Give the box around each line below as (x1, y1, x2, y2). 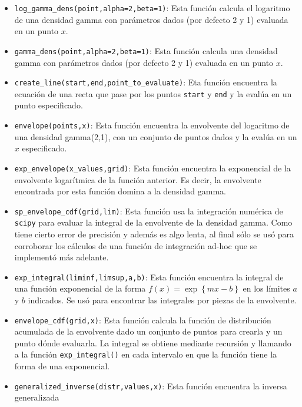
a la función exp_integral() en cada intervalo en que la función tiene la (14, 348, 277, 360)
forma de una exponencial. (14, 360, 110, 372)
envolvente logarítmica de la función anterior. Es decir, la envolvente (14, 173, 261, 186)
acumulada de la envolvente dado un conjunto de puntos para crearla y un (14, 325, 283, 337)
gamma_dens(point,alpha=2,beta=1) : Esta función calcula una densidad (14, 44, 278, 57)
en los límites (243, 282, 290, 295)
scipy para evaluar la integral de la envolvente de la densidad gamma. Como (14, 216, 293, 229)
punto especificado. (14, 99, 83, 111)
